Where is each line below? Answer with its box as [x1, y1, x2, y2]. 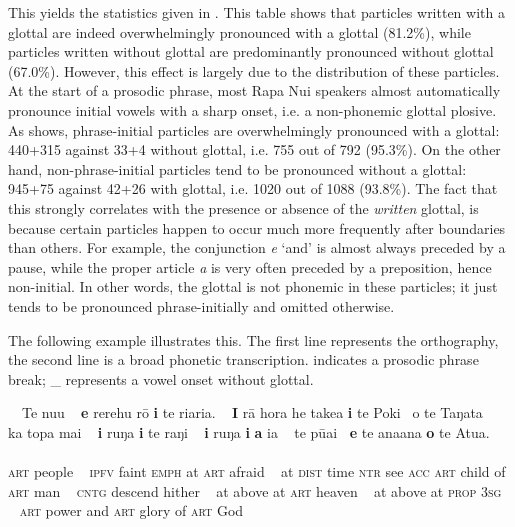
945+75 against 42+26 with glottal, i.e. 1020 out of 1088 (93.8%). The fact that [8, 178, 498, 199]
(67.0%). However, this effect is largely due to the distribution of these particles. [8, 60, 500, 81]
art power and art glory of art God [19, 500, 244, 521]
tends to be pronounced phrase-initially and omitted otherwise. [8, 295, 395, 316]
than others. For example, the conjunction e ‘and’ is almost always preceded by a [8, 237, 506, 258]
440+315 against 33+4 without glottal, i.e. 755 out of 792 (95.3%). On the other [8, 139, 501, 160]
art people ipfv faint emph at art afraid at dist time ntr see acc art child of [8, 461, 506, 482]
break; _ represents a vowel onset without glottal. [8, 368, 314, 389]
